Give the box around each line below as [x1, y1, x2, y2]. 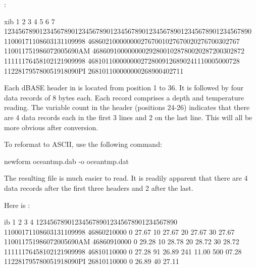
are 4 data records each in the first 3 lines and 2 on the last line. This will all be [4, 112, 252, 122]
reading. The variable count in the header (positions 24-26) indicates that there [4, 102, 250, 113]
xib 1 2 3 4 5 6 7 [4, 16, 55, 26]
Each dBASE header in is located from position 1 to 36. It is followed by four [4, 82, 244, 93]
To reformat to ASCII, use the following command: [4, 139, 162, 149]
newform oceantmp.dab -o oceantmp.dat [4, 155, 129, 166]
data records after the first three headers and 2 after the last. [4, 182, 193, 193]
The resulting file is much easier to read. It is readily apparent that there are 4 [4, 173, 248, 183]
